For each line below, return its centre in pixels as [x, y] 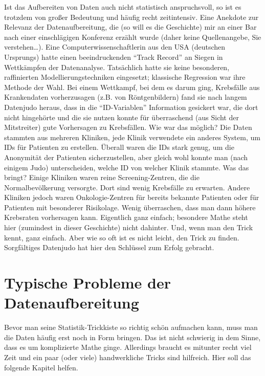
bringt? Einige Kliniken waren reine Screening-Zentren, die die [102, 177]
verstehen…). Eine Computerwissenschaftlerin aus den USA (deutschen [115, 47]
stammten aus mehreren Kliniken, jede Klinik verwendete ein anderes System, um [132, 137]
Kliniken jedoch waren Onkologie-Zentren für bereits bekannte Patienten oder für [132, 197]
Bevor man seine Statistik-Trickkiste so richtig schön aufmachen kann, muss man [131, 327]
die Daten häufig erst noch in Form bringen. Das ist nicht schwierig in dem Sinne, [132, 337]
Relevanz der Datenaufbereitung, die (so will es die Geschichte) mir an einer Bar [130, 27]
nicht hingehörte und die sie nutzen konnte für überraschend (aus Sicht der [122, 117]
